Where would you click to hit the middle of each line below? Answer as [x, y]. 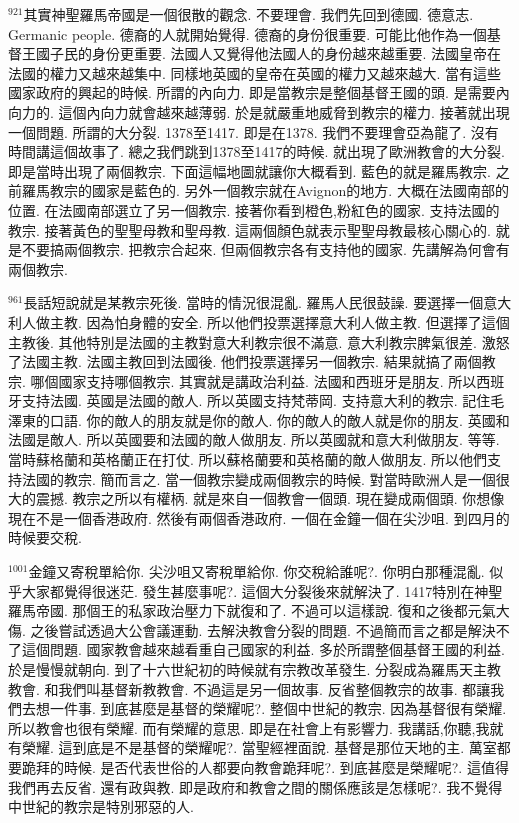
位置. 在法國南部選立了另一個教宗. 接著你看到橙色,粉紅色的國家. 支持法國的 [254, 209]
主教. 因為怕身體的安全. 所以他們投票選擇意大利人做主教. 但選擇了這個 [279, 321]
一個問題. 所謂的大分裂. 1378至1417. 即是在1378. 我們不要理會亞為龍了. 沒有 [253, 131]
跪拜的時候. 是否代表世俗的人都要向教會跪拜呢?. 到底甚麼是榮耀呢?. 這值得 [265, 766]
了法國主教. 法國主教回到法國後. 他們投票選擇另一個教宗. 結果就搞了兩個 [245, 361]
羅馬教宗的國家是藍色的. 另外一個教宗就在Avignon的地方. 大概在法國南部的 [265, 190]
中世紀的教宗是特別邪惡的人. [101, 806]
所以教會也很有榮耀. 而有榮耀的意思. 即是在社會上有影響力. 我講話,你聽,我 [249, 727]
